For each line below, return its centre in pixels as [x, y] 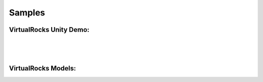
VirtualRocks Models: [43, 68]
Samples [27, 13]
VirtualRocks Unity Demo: [49, 30]
